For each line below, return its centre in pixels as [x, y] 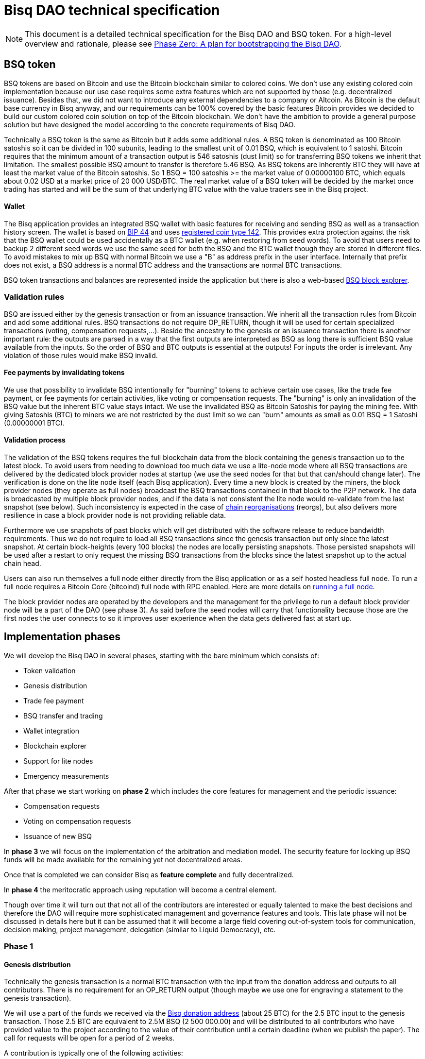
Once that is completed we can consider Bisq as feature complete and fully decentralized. [149, 874]
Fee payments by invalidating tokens [64, 373]
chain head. [23, 563]
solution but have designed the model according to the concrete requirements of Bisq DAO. [150, 124]
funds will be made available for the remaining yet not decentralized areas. [123, 859]
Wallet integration [51, 731]
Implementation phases [62, 637]
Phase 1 [19, 947]
